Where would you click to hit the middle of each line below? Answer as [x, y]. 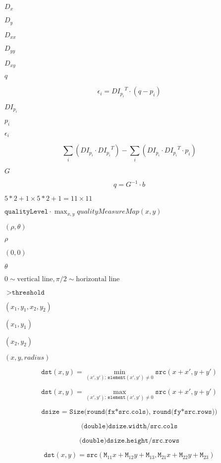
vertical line [35, 279]
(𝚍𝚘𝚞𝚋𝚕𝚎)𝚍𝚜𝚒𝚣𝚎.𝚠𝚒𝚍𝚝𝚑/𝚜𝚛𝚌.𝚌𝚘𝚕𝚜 [129, 426]
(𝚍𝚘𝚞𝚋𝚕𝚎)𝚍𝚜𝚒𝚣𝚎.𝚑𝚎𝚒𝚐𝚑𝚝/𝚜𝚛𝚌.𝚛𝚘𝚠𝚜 [129, 441]
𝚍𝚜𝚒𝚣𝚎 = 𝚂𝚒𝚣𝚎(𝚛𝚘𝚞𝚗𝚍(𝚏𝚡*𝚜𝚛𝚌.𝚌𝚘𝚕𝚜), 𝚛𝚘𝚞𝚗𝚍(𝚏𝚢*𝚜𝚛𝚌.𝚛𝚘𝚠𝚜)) [129, 412]
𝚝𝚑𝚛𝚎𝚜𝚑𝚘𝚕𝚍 [28, 292]
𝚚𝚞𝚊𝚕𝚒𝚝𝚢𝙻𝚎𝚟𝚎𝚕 [27, 212]
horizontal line [98, 279]
